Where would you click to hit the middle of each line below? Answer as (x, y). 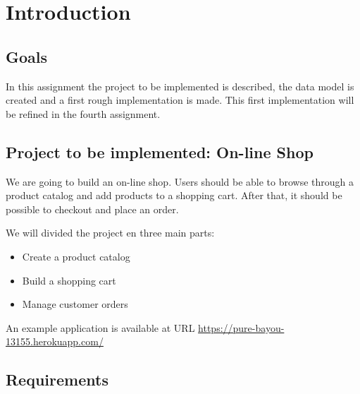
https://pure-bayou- (241, 327)
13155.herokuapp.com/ (55, 341)
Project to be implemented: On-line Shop (160, 151)
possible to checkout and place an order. (92, 209)
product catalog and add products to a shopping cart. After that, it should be (174, 195)
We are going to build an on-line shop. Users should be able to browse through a (180, 181)
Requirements (57, 380)
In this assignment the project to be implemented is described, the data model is (180, 86)
